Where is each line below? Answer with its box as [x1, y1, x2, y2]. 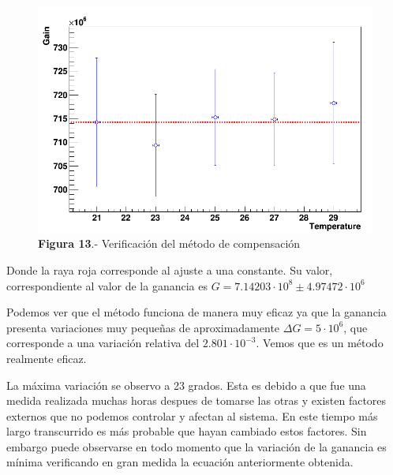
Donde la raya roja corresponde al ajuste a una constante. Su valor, [6, 261, 333, 278]
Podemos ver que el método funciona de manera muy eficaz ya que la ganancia [6, 304, 387, 320]
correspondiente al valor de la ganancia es [6, 277, 208, 294]
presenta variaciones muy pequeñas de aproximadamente [6, 319, 280, 335]
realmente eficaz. [6, 350, 87, 366]
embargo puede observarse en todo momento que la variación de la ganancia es [6, 438, 387, 454]
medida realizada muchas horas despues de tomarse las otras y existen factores [6, 392, 387, 409]
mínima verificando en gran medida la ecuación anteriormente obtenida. [6, 454, 354, 470]
